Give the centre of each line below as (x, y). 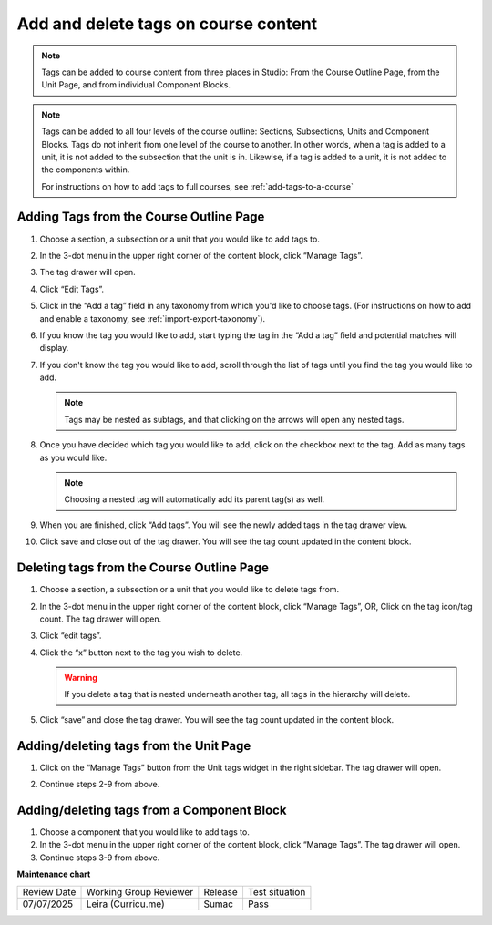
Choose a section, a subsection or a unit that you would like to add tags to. (180, 239)
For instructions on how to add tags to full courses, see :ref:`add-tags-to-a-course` (198, 186)
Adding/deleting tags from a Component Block (152, 810)
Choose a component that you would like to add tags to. (144, 832)
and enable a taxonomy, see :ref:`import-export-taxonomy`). (153, 318)
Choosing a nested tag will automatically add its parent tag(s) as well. (195, 499)
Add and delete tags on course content (167, 24)
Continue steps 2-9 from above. (100, 785)
